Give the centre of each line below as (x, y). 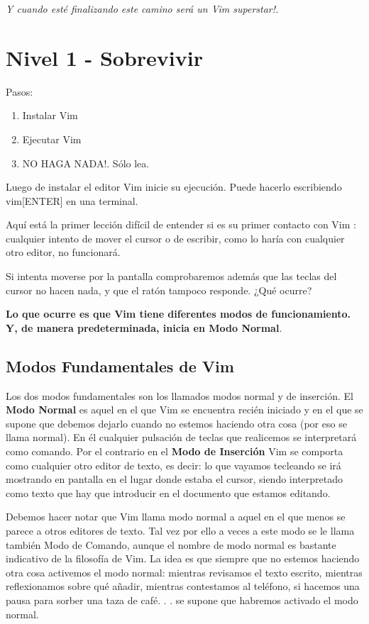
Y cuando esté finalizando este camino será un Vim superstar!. (142, 9)
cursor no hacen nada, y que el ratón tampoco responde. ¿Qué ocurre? (159, 290)
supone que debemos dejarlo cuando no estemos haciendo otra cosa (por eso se (176, 423)
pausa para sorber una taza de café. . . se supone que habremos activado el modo (182, 600)
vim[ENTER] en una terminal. (72, 200)
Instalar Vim (50, 115)
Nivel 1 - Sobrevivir (104, 57)
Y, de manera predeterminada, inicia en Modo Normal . (144, 327)
